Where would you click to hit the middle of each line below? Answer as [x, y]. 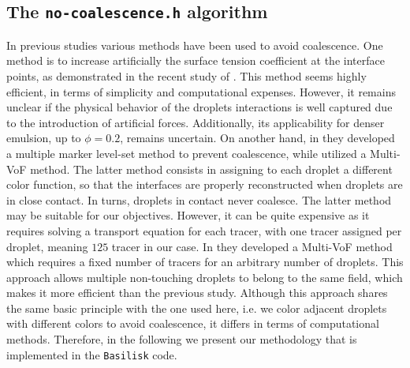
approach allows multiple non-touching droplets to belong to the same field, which [205, 277]
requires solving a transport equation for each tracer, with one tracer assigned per [204, 230]
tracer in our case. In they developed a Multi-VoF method [252, 246]
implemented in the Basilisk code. [92, 354]
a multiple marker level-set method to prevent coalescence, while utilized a [186, 153]
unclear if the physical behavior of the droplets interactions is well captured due [199, 107]
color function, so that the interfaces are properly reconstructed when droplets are [205, 184]
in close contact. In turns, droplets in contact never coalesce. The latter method [199, 199]
